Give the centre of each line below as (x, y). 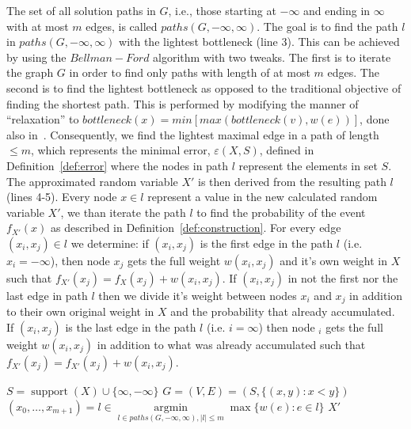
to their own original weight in (80, 311)
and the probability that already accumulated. (283, 311)
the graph (30, 72)
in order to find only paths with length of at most (190, 72)
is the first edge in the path (266, 243)
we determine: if (110, 243)
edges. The (353, 72)
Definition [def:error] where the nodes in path (118, 165)
